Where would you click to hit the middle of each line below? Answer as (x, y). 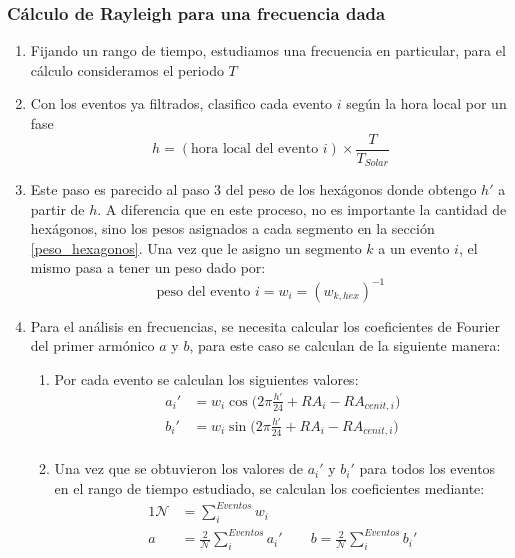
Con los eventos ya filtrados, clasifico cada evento (181, 103)
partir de (57, 208)
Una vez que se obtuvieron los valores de (178, 468)
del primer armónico (92, 345)
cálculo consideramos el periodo (127, 69)
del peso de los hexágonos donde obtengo (351, 189)
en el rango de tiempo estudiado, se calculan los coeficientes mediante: (269, 487)
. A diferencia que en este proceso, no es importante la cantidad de (302, 208)
